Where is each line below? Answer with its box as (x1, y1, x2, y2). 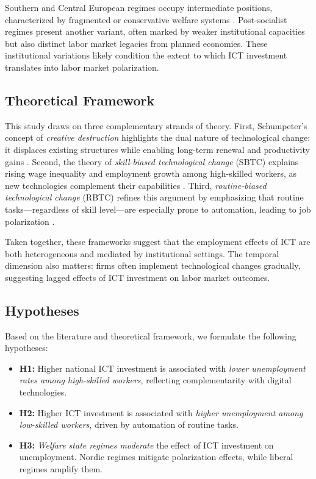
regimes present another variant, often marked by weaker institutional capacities (5, 25, 305, 38)
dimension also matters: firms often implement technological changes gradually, (5, 259, 301, 272)
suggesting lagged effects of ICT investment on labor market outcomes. (5, 271, 270, 283)
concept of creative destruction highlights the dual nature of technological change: (5, 131, 311, 144)
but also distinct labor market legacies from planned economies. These (5, 37, 268, 49)
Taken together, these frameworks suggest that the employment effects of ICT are (5, 235, 311, 248)
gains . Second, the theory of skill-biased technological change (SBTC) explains (5, 155, 299, 168)
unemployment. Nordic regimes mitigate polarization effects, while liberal (19, 450, 293, 463)
